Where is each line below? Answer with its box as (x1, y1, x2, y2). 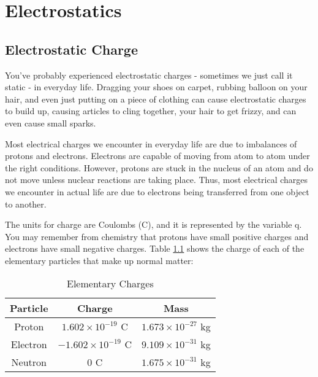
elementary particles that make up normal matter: (5, 254, 194, 266)
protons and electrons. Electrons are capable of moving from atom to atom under (5, 149, 310, 162)
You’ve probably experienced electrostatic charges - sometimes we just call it (5, 68, 293, 81)
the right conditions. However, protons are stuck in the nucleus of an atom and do (5, 161, 313, 174)
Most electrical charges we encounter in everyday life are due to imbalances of (5, 137, 297, 150)
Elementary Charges (67, 276, 154, 291)
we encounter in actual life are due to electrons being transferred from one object (5, 185, 309, 198)
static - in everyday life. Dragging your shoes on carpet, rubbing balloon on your (5, 80, 308, 93)
